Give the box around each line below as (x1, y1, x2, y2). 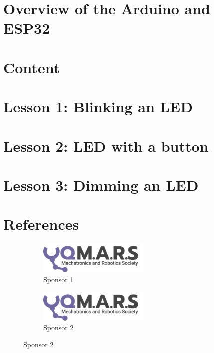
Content (3, 57, 60, 77)
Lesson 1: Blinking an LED (3, 96, 193, 117)
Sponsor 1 (43, 274, 74, 284)
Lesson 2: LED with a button (3, 135, 209, 156)
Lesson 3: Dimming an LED (3, 174, 199, 195)
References (3, 214, 79, 234)
